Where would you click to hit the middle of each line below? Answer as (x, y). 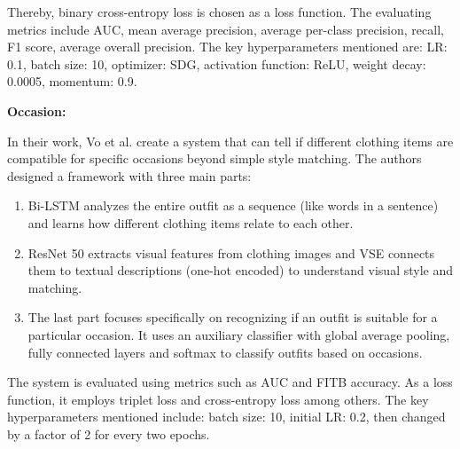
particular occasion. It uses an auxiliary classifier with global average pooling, (239, 334)
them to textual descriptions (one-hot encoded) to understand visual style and (241, 270)
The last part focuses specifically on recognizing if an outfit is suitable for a (233, 317)
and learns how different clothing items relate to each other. (191, 222)
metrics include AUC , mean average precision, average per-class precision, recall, (226, 29)
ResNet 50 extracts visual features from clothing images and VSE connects (231, 252)
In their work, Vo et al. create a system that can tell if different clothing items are (230, 141)
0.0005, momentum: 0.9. (72, 81)
